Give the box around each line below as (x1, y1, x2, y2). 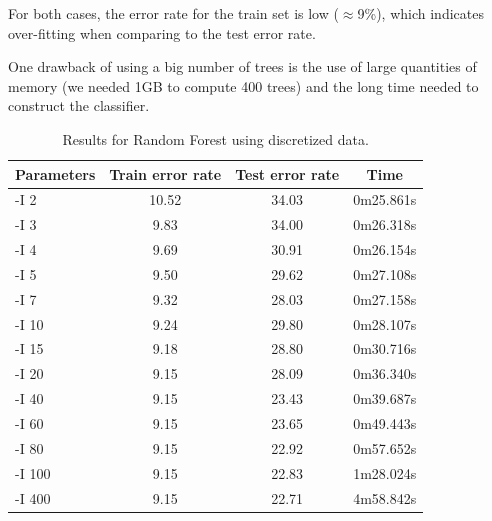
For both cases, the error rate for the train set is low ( (8, 3, 339, 23)
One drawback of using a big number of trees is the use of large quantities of (8, 56, 477, 77)
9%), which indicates (357, 3, 484, 23)
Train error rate (109, 163, 222, 184)
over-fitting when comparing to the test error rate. (8, 22, 316, 43)
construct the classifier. (8, 95, 150, 116)
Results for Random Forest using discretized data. (62, 128, 369, 149)
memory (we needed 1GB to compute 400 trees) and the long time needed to (8, 75, 479, 96)
